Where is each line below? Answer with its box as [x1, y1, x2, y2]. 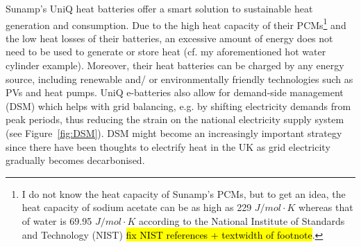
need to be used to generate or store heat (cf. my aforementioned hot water [6, 44, 326, 59]
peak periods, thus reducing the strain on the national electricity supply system [6, 112, 344, 127]
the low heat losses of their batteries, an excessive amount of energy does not [6, 30, 333, 45]
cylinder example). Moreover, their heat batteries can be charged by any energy [6, 58, 344, 73]
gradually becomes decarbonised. [6, 153, 145, 167]
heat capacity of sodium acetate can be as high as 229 [22, 200, 252, 214]
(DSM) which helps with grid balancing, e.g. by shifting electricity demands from [6, 98, 351, 113]
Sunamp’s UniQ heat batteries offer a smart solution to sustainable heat [6, 1, 313, 15]
